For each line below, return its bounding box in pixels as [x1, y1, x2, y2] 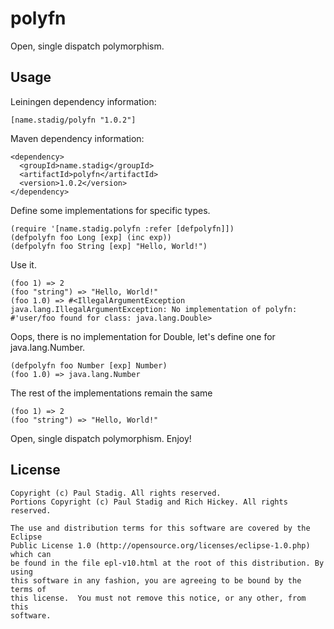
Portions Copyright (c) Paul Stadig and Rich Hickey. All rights [10, 497, 288, 507]
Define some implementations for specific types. [10, 204, 211, 216]
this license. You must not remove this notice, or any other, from [10, 593, 307, 603]
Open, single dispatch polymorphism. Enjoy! [10, 432, 192, 444]
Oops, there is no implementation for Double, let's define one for [10, 330, 276, 342]
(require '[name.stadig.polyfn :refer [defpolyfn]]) [10, 223, 235, 234]
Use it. [10, 258, 37, 271]
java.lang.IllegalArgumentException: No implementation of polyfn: [10, 304, 298, 314]
